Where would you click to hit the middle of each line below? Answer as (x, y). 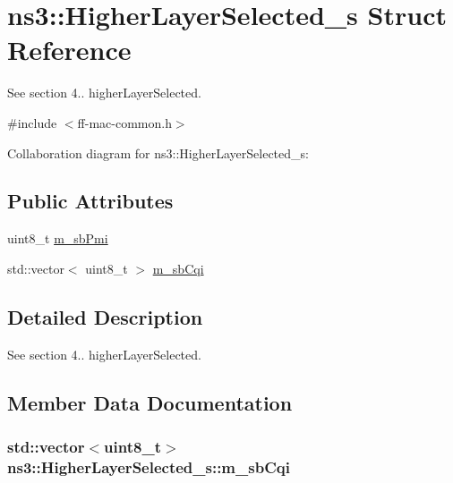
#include (32, 122)
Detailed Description (105, 316)
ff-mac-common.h (124, 122)
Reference (69, 50)
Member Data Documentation (150, 402)
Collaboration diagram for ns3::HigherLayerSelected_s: (158, 153)
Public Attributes (90, 201)
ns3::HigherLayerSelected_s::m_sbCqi (149, 466)
